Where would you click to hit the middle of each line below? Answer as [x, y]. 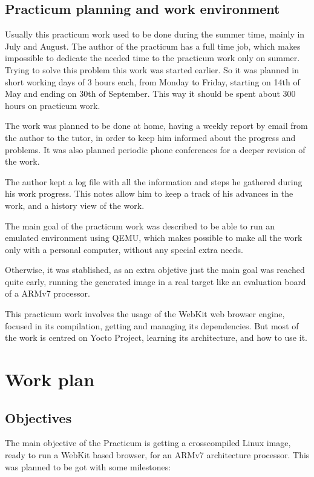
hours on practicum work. [53, 105]
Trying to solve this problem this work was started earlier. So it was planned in [152, 69]
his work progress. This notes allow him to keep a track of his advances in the [149, 193]
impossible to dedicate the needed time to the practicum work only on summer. [152, 58]
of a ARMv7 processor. [47, 293]
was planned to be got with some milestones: [88, 466]
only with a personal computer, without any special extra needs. [124, 249]
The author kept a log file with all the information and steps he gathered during [154, 181]
